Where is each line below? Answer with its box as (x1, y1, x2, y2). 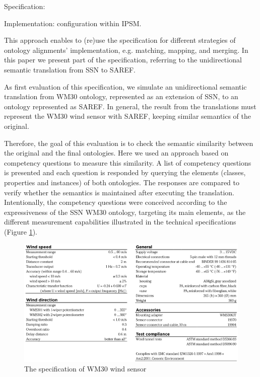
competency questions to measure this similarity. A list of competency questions (4, 157, 251, 168)
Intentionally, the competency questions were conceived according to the (4, 197, 227, 207)
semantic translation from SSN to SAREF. (4, 64, 136, 74)
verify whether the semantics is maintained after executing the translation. (4, 187, 235, 197)
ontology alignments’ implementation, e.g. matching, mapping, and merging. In (4, 44, 248, 55)
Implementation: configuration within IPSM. (4, 18, 142, 28)
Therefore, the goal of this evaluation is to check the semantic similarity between (4, 137, 253, 148)
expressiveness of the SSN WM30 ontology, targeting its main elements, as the (4, 206, 246, 217)
